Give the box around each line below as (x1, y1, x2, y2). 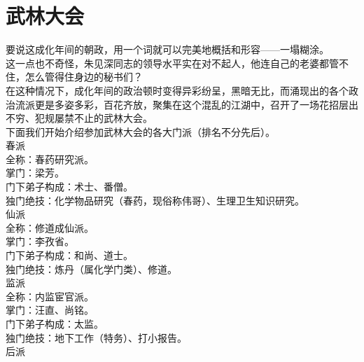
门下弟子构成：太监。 (6, 316, 104, 330)
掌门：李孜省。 (6, 234, 74, 249)
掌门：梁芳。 (6, 165, 64, 180)
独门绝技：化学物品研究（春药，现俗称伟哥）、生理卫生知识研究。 (6, 193, 304, 207)
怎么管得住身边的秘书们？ (24, 69, 143, 84)
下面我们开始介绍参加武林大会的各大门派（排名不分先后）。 (6, 124, 275, 139)
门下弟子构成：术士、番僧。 (6, 179, 133, 194)
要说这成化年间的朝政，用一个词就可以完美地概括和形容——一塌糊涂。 (6, 42, 329, 57)
